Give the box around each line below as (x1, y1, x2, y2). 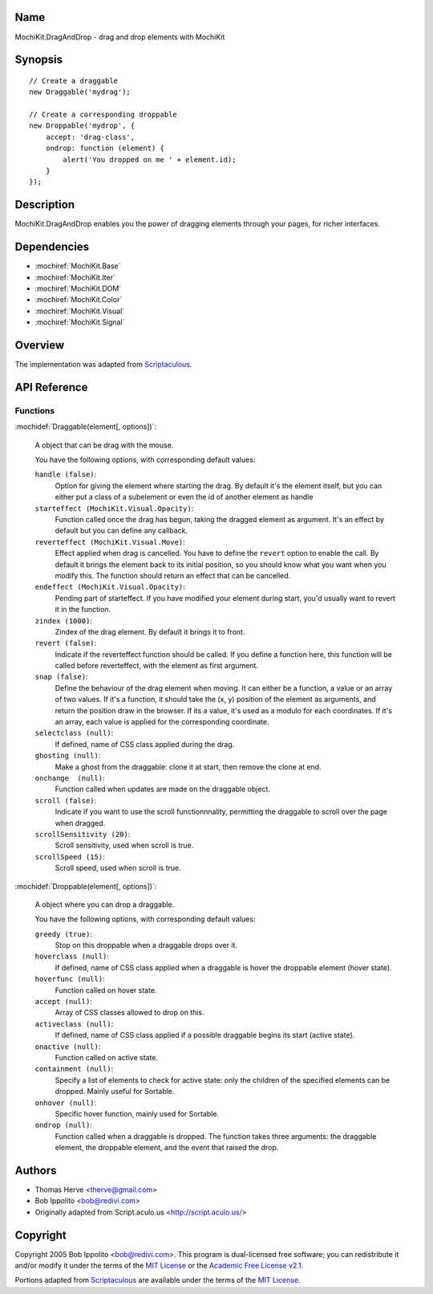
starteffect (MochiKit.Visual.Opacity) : (34, 503, 194, 513)
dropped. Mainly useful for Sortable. (55, 1087, 175, 1096)
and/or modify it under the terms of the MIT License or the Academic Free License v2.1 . (14, 1261, 304, 1271)
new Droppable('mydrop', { (29, 121, 136, 130)
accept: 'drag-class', (45, 133, 136, 141)
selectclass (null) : (34, 728, 114, 738)
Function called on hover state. (55, 985, 157, 995)
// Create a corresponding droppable (29, 110, 178, 120)
